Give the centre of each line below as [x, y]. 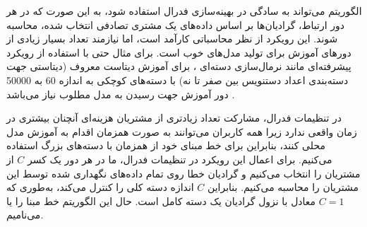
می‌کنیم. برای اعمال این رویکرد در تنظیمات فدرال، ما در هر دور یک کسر [180, 159]
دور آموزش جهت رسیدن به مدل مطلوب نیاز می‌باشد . [121, 94]
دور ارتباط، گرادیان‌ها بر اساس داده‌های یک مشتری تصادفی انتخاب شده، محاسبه [175, 24]
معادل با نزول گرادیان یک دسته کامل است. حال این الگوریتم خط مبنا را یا [161, 200]
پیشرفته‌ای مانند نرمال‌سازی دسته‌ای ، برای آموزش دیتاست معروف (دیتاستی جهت [179, 66]
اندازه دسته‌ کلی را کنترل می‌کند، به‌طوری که [100, 187]
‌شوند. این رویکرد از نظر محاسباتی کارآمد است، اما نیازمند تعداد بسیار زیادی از [172, 39]
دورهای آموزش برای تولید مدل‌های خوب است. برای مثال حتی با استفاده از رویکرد [179, 52]
